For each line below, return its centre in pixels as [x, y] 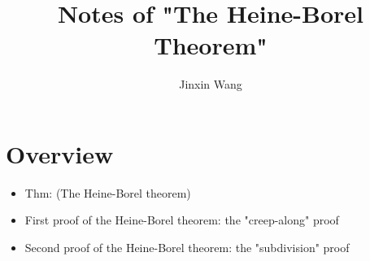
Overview [60, 153]
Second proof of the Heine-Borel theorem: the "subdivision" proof [187, 248]
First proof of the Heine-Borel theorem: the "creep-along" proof [182, 220]
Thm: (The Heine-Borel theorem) [108, 192]
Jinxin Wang [211, 84]
